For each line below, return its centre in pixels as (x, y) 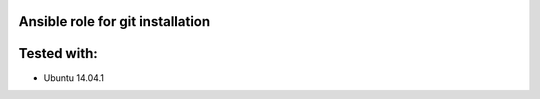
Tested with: (58, 53)
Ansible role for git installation (114, 21)
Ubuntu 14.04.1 (74, 77)
